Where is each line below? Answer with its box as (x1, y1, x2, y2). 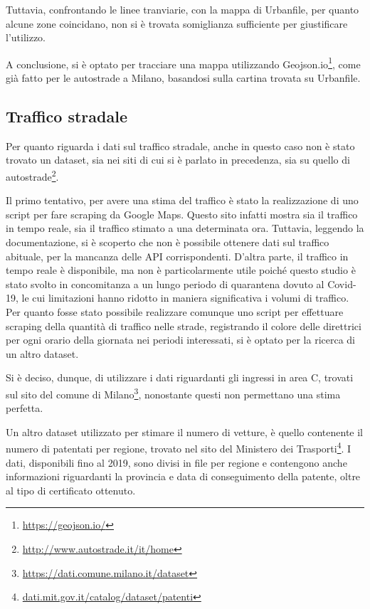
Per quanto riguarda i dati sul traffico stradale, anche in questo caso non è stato (6, 138, 355, 153)
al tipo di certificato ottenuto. (6, 482, 136, 497)
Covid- (327, 276, 356, 291)
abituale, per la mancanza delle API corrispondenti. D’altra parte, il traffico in (6, 248, 349, 263)
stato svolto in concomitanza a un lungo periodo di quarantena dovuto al (6, 276, 324, 291)
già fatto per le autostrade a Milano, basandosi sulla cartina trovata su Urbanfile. (6, 70, 361, 85)
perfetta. (6, 401, 43, 415)
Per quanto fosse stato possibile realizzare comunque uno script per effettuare (6, 304, 344, 319)
